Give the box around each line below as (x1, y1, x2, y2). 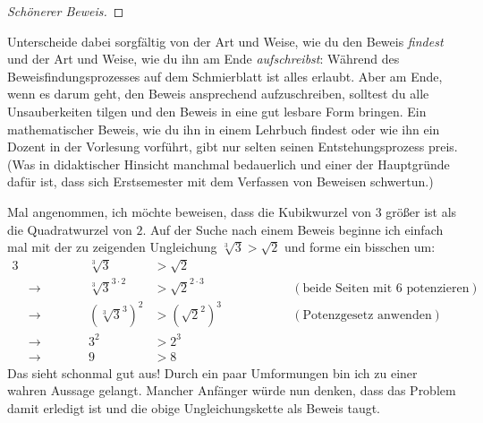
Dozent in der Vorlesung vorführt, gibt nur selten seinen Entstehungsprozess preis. (7, 137, 458, 156)
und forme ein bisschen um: (284, 237, 436, 256)
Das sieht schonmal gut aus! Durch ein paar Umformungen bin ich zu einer (7, 363, 418, 382)
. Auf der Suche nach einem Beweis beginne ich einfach (142, 220, 444, 238)
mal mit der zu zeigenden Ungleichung (7, 237, 217, 256)
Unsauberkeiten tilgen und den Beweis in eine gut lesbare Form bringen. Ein (7, 101, 427, 120)
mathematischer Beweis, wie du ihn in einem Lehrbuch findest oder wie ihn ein (7, 119, 440, 138)
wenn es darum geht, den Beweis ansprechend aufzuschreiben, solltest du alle (7, 84, 429, 103)
